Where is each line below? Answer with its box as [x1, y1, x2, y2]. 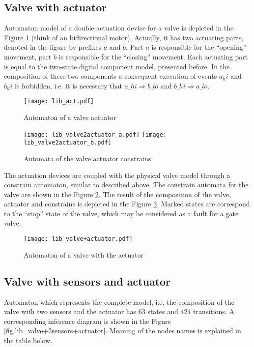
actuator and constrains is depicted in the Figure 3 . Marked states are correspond [4, 199, 250, 209]
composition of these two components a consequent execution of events [4, 71, 217, 81]
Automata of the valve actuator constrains [24, 153, 151, 163]
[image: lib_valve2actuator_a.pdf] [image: [24, 131, 167, 138]
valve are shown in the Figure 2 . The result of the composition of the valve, [4, 189, 231, 199]
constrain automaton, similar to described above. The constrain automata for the [4, 179, 249, 190]
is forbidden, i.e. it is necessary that [14, 80, 122, 90]
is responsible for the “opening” [151, 42, 247, 52]
